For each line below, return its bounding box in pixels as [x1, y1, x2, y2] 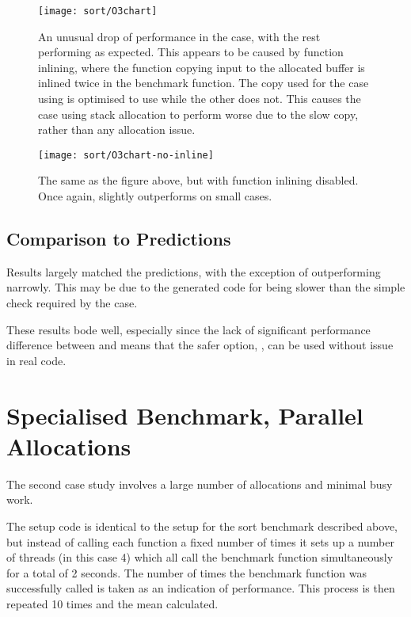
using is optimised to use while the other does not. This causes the [38, 90, 361, 107]
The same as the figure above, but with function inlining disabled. [38, 172, 359, 189]
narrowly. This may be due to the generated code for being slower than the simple [6, 279, 405, 295]
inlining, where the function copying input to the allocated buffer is [38, 59, 365, 75]
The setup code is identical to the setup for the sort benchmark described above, [6, 517, 398, 534]
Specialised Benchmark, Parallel [6, 398, 363, 431]
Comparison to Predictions [6, 227, 231, 251]
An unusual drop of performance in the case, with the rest [38, 28, 321, 44]
